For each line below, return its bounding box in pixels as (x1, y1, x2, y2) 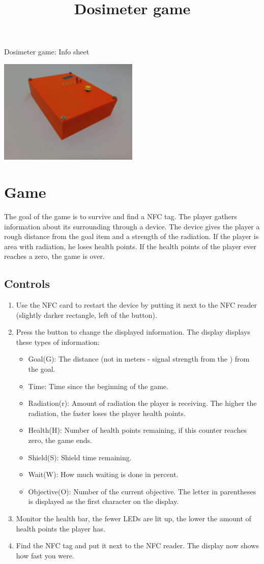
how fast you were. (16, 550, 74, 560)
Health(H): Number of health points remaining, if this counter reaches (28, 425, 247, 435)
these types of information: (16, 336, 100, 347)
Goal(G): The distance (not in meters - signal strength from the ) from (28, 353, 250, 364)
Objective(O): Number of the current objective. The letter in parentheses (28, 486, 256, 496)
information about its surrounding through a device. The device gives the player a (4, 221, 260, 231)
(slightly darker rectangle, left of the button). (16, 309, 157, 320)
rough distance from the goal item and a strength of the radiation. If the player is (4, 231, 259, 242)
